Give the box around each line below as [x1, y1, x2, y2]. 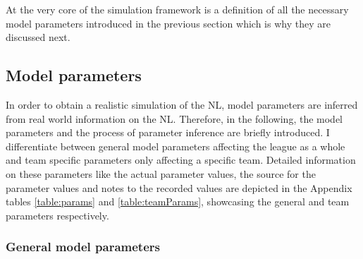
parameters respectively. [6, 207, 109, 222]
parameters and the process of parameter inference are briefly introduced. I [6, 125, 330, 140]
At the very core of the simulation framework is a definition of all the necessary [6, 2, 349, 16]
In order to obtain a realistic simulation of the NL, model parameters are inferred [6, 97, 358, 112]
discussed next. [6, 30, 70, 44]
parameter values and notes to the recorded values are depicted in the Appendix [6, 180, 352, 195]
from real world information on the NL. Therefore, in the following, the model [6, 111, 343, 126]
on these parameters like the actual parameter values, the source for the [6, 166, 316, 181]
